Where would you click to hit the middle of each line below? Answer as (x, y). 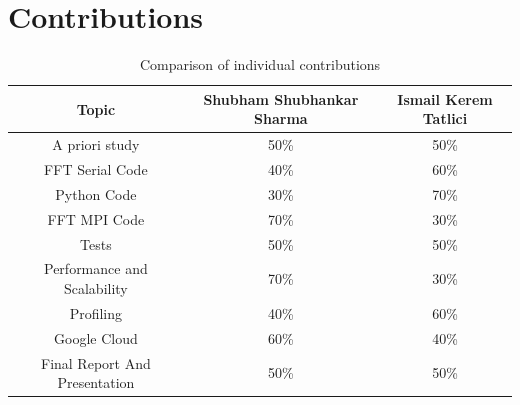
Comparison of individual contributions (260, 64)
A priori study (96, 144)
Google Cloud (96, 337)
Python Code (96, 193)
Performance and (96, 268)
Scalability (95, 287)
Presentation (96, 382)
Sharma (281, 118)
